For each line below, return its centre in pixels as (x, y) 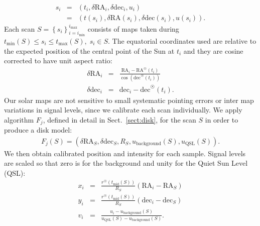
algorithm (19, 119)
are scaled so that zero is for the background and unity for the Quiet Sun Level (126, 163)
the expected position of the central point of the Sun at (89, 50)
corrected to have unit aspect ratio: (58, 61)
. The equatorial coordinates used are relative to (182, 41)
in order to (222, 119)
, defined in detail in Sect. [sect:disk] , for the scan (119, 119)
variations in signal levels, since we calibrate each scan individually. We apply (123, 110)
